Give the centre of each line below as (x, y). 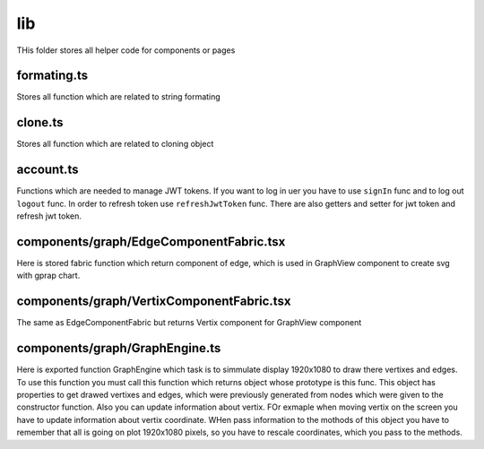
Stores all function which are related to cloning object (115, 144)
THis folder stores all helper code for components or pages (126, 50)
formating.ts (52, 76)
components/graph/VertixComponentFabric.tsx (154, 302)
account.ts (48, 170)
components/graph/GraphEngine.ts (119, 348)
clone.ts (40, 122)
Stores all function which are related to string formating (119, 97)
